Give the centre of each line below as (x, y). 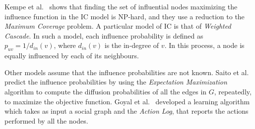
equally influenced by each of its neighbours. (72, 56)
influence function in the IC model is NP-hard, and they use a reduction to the (125, 16)
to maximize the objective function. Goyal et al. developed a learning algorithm (127, 101)
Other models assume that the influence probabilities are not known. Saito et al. (127, 72)
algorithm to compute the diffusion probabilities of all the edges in (106, 91)
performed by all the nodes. (46, 120)
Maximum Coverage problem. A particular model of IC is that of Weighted (118, 26)
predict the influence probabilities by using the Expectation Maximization (116, 82)
